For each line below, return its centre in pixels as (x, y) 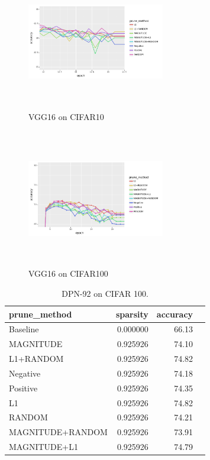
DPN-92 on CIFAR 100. (105, 293)
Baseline (24, 329)
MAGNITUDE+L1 (43, 447)
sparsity (132, 314)
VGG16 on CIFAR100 (68, 273)
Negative (25, 373)
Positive (23, 388)
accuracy (175, 314)
